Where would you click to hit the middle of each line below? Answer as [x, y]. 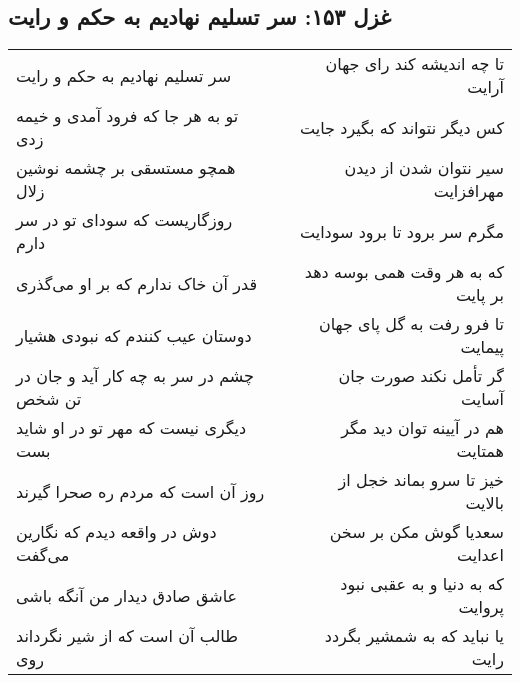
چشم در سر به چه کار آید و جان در [135, 376]
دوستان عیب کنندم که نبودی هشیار [134, 335]
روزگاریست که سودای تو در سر [124, 220]
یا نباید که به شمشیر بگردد [414, 636]
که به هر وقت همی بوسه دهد [404, 272]
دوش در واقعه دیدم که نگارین [116, 532]
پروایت [481, 607]
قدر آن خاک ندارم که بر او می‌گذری [137, 283]
